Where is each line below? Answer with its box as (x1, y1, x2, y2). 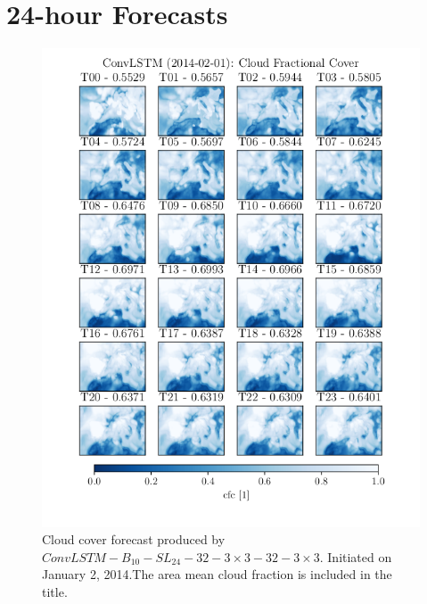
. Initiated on (319, 547, 392, 566)
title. (42, 582, 68, 600)
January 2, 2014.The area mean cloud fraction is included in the (42, 565, 392, 583)
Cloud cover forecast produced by (42, 530, 226, 549)
